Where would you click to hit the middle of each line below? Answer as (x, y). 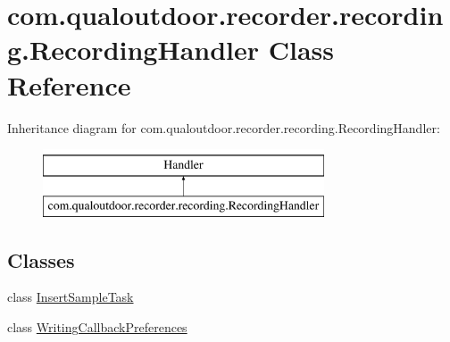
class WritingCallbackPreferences (97, 327)
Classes (41, 259)
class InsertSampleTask (71, 297)
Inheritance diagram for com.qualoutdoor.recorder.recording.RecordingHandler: (224, 127)
